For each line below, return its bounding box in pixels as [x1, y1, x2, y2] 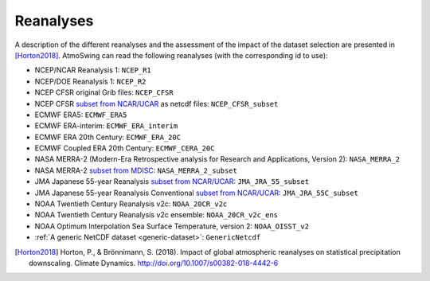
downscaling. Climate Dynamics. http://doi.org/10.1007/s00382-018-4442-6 [29, 258, 279, 267]
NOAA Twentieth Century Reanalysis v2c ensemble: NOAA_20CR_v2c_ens [34, 210, 279, 220]
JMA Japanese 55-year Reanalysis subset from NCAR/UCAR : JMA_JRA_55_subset [34, 177, 310, 186]
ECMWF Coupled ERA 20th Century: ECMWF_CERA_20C [34, 143, 215, 153]
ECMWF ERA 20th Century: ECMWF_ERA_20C [34, 132, 182, 142]
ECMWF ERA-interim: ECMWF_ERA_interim [34, 121, 178, 131]
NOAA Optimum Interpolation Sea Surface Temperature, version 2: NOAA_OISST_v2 [34, 221, 310, 231]
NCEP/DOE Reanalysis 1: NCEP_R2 [34, 76, 147, 86]
